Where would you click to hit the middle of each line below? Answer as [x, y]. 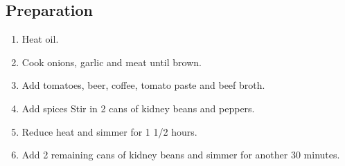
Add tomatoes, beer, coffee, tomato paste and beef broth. [143, 85]
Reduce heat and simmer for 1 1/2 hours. [109, 131]
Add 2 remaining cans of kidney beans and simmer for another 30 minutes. [181, 155]
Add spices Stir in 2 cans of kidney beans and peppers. [138, 108]
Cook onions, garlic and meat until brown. [112, 62]
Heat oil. [40, 39]
